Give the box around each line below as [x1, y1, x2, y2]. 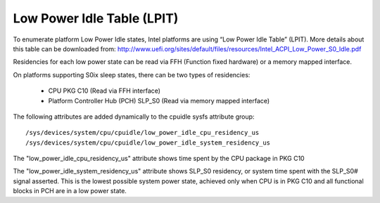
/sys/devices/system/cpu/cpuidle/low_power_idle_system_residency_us [25, 138, 271, 147]
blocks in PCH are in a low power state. [13, 187, 127, 195]
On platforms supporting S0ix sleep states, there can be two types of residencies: [13, 70, 251, 79]
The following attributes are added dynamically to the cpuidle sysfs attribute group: [13, 112, 255, 121]
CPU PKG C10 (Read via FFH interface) [48, 86, 161, 95]
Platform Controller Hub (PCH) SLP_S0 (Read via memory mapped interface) [48, 96, 270, 105]
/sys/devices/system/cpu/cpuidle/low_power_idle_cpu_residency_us [25, 129, 260, 137]
